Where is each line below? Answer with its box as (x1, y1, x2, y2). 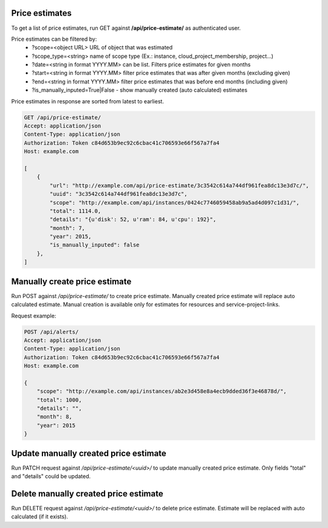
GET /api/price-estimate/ (24, 114, 101, 121)
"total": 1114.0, (49, 207, 101, 214)
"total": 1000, (36, 396, 82, 403)
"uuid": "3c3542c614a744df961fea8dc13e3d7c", (49, 190, 188, 198)
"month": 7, (49, 224, 85, 231)
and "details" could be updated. (11, 473, 91, 480)
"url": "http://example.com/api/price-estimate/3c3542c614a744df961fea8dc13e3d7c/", (49, 182, 309, 189)
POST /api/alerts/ (24, 328, 79, 335)
